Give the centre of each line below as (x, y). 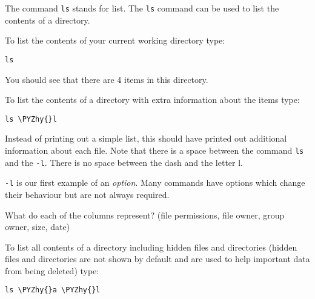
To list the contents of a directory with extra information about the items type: (152, 100)
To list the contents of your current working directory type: (115, 40)
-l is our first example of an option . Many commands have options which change (155, 182)
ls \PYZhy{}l (31, 119)
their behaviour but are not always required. (87, 194)
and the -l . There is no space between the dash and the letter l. (124, 162)
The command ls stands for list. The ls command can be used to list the (142, 8)
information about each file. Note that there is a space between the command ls (154, 150)
